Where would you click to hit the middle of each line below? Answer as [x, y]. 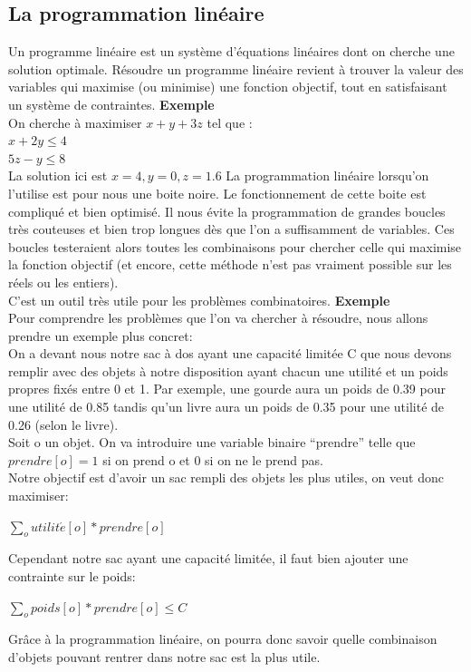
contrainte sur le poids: [72, 576]
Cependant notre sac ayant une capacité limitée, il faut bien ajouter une [208, 558]
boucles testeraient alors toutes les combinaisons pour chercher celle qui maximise [235, 246]
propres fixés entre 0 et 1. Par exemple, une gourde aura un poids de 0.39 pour [227, 389]
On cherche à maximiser [75, 122]
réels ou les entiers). [63, 282]
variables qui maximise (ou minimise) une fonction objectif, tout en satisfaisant [228, 87]
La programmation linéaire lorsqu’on [327, 175]
